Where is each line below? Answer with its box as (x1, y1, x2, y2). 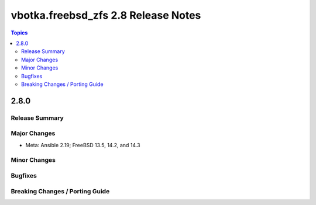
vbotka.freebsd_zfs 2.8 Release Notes (11, 9, 201, 22)
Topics (11, 29, 28, 36)
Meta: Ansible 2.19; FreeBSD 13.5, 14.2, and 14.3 (25, 141, 140, 148)
